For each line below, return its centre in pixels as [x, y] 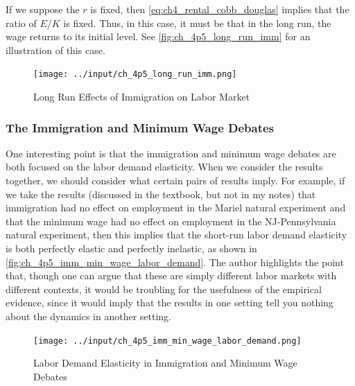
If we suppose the [43, 9]
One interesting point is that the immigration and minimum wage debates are [171, 153]
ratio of [21, 23]
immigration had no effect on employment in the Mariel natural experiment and [176, 208]
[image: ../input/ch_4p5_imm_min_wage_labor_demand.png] [167, 341]
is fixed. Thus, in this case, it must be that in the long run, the [197, 23]
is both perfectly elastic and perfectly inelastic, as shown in [131, 248]
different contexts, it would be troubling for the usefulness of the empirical [164, 289]
